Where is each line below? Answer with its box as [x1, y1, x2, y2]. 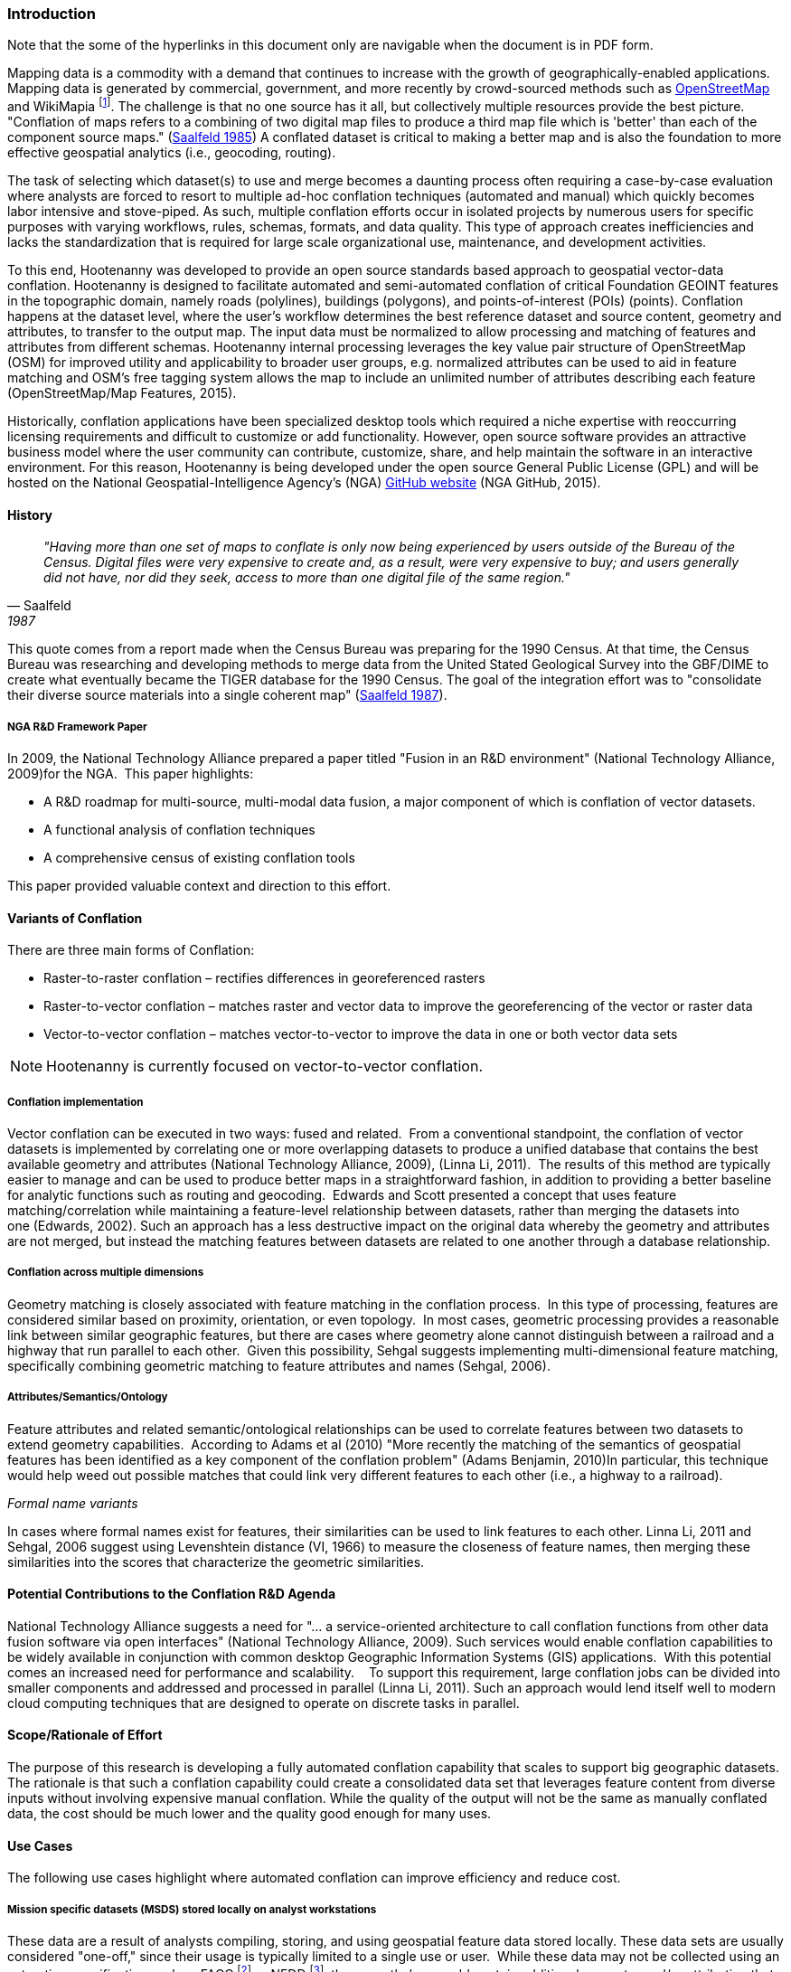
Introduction [7, 5, 96, 23]
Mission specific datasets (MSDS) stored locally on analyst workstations [7, 1902, 377, 1916]
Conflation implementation [7, 1095, 144, 1109]
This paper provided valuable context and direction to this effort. [7, 878, 391, 894]
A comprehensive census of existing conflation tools [43, 850, 355, 866]
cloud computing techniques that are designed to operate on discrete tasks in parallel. [7, 1694, 520, 1711]
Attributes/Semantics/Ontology [7, 1391, 168, 1404]
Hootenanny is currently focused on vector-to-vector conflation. [46, 1057, 484, 1076]
